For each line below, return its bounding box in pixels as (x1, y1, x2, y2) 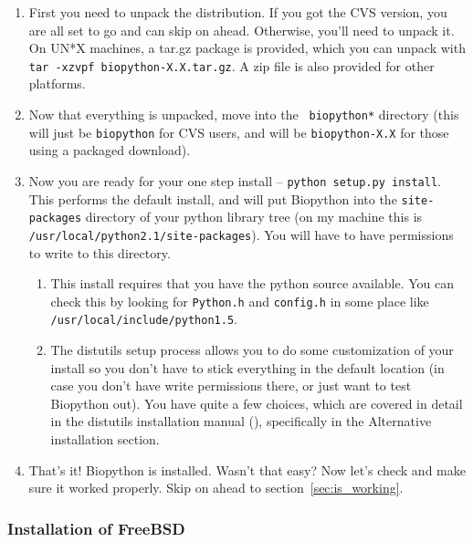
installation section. (50, 430, 160, 449)
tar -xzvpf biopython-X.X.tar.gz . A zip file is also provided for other (28, 56, 435, 75)
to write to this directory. (28, 243, 171, 262)
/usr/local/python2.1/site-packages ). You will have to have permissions (28, 224, 454, 244)
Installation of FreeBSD (7, 516, 185, 539)
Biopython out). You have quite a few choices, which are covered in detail (50, 393, 463, 412)
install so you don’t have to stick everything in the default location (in (50, 358, 445, 377)
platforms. (28, 74, 86, 93)
